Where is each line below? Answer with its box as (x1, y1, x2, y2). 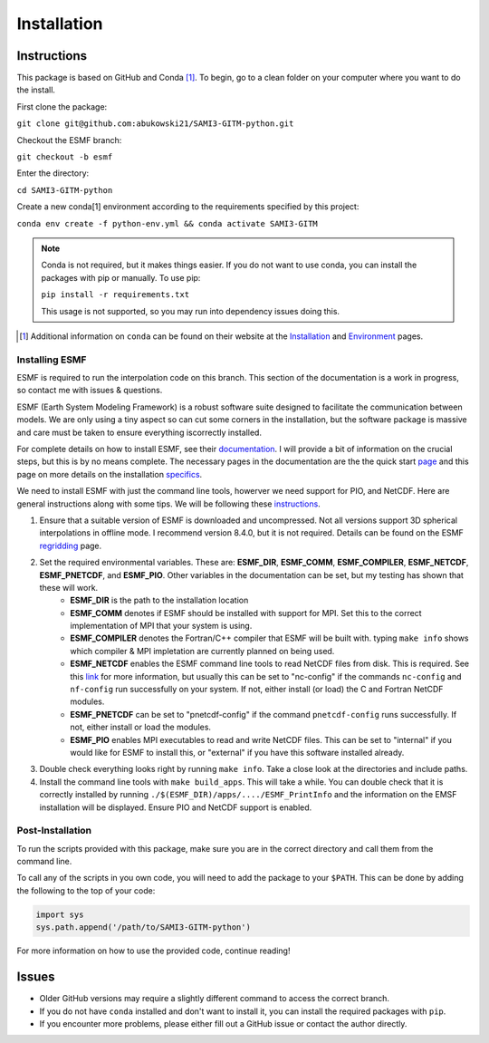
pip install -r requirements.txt (41, 290, 190, 300)
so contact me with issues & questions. (16, 385, 163, 396)
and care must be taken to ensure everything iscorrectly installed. (16, 427, 263, 438)
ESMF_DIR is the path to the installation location (70, 594, 249, 606)
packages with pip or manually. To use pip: (41, 272, 201, 283)
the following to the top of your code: (16, 884, 156, 896)
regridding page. (39, 540, 102, 551)
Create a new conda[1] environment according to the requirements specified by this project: (16, 201, 360, 212)
